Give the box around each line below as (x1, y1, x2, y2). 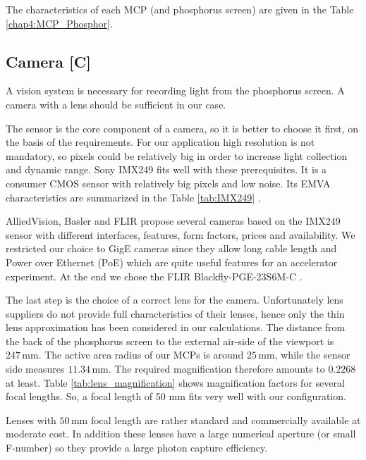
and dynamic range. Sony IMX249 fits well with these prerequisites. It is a (6, 162, 327, 177)
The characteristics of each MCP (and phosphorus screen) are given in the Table (6, 2, 354, 16)
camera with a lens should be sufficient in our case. (6, 97, 226, 111)
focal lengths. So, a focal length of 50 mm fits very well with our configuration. (6, 389, 346, 404)
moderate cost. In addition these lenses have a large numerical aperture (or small (6, 426, 356, 441)
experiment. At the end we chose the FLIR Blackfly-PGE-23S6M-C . (6, 268, 303, 283)
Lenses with (6, 412, 56, 427)
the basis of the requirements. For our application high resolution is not (6, 135, 315, 149)
